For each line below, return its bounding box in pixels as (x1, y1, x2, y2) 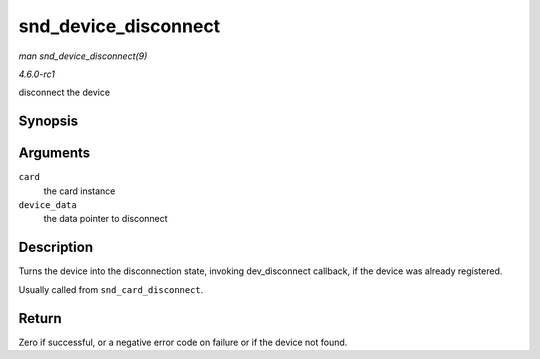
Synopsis (18, 113, 79, 130)
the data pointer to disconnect (43, 213, 169, 225)
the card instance (43, 185, 116, 197)
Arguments (18, 145, 91, 162)
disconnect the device (18, 86, 110, 99)
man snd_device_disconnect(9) (18, 50, 148, 62)
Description (18, 239, 94, 256)
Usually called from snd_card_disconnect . (18, 283, 204, 295)
